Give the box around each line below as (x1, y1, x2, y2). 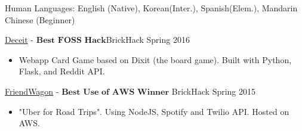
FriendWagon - (5, 85, 59, 97)
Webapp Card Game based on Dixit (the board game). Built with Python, (19, 53, 292, 65)
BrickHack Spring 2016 (106, 33, 190, 46)
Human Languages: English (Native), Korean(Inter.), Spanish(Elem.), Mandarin (5, 2, 298, 14)
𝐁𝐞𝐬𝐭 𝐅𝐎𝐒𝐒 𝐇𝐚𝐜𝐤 (36, 36, 106, 45)
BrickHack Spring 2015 (171, 85, 256, 97)
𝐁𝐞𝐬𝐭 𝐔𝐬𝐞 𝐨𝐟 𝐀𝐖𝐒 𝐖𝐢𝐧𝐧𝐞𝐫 (61, 88, 170, 96)
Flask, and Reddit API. (19, 65, 105, 77)
